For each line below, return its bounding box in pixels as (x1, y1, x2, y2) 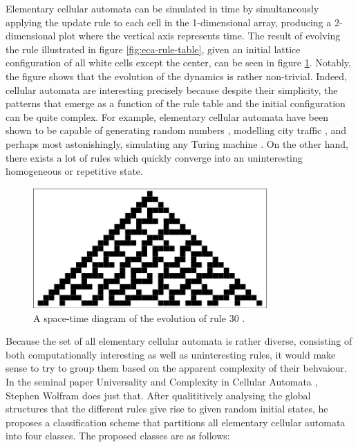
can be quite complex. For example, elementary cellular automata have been (6, 109, 328, 124)
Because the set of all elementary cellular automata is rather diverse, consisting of (6, 334, 352, 348)
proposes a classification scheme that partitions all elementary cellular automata (6, 415, 346, 429)
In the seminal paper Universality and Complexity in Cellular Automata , (6, 374, 318, 388)
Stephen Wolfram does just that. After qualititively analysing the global (6, 388, 311, 402)
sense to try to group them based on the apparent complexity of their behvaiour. (6, 361, 347, 375)
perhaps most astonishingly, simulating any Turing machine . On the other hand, (6, 136, 349, 151)
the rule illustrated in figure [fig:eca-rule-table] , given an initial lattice (6, 41, 301, 56)
